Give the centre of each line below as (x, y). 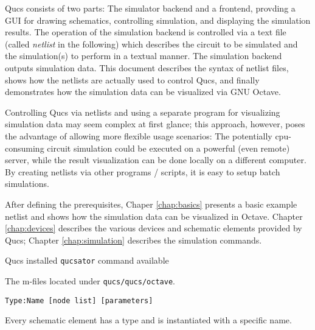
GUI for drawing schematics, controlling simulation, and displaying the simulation (158, 20)
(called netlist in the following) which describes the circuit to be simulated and (151, 44)
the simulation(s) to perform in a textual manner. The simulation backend (144, 56)
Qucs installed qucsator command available (87, 260)
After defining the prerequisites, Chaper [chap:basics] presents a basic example (151, 204)
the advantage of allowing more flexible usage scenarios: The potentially (139, 135)
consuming (25, 148)
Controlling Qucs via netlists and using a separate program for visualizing (143, 112)
